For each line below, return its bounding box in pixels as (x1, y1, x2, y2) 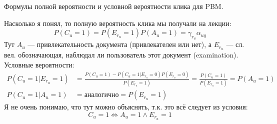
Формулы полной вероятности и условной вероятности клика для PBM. (4, 1, 223, 11)
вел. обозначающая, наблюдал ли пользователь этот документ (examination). (4, 49, 238, 60)
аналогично (84, 91, 119, 99)
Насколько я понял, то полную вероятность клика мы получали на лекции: (4, 17, 231, 28)
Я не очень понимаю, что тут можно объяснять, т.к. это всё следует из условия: (4, 101, 248, 112)
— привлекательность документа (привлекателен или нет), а (27, 39, 211, 49)
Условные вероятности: (4, 59, 74, 69)
